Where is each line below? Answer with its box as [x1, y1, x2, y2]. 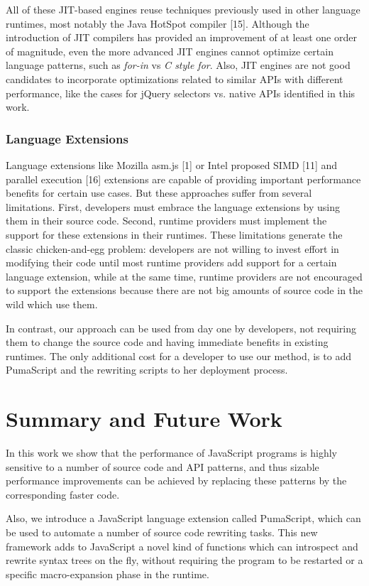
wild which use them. [6, 296, 98, 311]
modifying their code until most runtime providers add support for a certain [6, 255, 337, 270]
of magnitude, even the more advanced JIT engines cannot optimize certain [6, 43, 334, 58]
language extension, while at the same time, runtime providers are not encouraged [6, 268, 363, 283]
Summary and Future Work [6, 404, 282, 433]
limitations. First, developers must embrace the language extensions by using [6, 199, 341, 214]
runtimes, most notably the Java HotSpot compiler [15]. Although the [6, 16, 309, 31]
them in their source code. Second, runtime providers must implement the [6, 213, 327, 228]
